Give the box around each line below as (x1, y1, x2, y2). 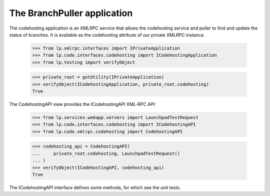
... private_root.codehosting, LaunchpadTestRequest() (32, 150, 180, 156)
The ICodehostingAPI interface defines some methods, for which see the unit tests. (9, 184, 181, 190)
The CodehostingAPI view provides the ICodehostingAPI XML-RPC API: (9, 101, 156, 107)
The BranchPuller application (9, 8, 133, 19)
